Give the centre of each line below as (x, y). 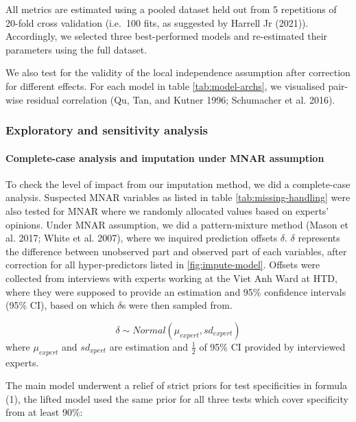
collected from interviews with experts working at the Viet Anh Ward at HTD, (171, 278)
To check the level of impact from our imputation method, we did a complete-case (178, 184)
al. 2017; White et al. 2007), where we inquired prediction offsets (142, 238)
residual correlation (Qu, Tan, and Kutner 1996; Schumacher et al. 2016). (181, 99)
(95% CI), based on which (60, 305)
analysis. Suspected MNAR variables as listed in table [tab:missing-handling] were (178, 197)
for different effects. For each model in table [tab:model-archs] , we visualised (165, 85)
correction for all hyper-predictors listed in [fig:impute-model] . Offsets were (163, 265)
